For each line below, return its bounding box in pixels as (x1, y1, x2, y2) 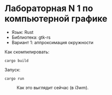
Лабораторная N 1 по (4, 3, 93, 14)
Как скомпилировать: (4, 49, 49, 55)
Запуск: (4, 66, 20, 73)
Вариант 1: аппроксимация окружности (11, 39, 94, 45)
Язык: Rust (11, 29, 33, 35)
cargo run (4, 76, 25, 81)
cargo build (4, 58, 29, 63)
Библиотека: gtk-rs (11, 34, 51, 40)
